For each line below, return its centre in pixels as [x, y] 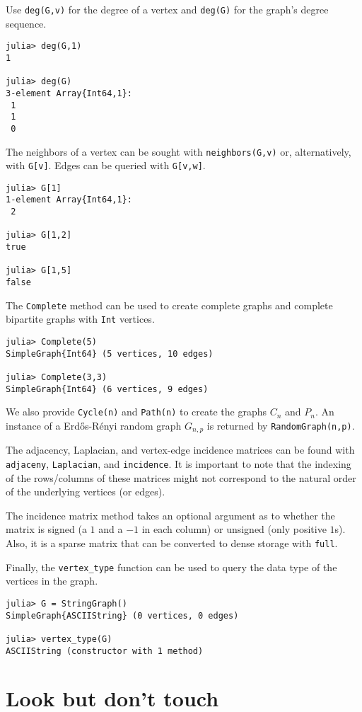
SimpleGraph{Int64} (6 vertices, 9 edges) [107, 389]
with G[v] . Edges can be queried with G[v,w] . [106, 165]
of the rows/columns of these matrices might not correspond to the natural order [181, 477]
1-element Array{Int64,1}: [69, 200]
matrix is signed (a [46, 529]
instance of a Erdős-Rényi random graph [94, 425]
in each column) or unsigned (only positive [234, 529]
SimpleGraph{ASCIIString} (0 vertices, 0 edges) [122, 615]
